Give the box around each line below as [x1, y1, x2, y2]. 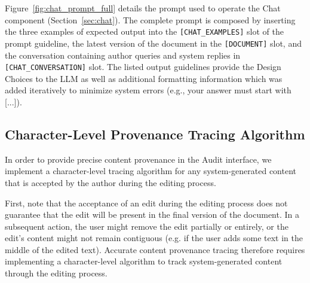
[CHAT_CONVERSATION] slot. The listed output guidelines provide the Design [5, 60, 281, 73]
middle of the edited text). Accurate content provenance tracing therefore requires [5, 243, 305, 255]
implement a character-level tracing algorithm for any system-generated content [5, 165, 297, 177]
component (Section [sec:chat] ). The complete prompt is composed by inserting [5, 13, 296, 26]
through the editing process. [5, 267, 108, 279]
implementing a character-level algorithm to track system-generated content [5, 255, 283, 267]
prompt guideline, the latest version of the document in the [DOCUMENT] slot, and [5, 36, 302, 49]
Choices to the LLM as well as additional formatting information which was [5, 72, 283, 84]
